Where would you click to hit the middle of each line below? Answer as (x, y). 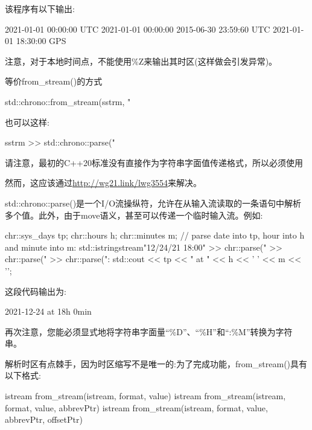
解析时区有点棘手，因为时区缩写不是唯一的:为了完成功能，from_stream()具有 (156, 363)
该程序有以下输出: (40, 8)
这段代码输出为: (36, 291)
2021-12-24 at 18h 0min (48, 311)
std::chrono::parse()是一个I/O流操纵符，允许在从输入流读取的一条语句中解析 (153, 203)
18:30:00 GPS (41, 41)
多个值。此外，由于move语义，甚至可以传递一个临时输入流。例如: (134, 215)
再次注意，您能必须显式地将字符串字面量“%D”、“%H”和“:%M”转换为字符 (149, 331)
